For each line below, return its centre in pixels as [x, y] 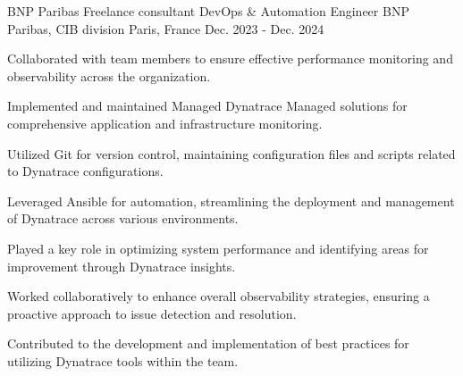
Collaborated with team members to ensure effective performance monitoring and [230, 58]
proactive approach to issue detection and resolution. [152, 313]
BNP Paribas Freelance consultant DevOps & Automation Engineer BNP [208, 11]
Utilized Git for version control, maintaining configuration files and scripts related [231, 153]
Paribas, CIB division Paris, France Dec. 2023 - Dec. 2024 [166, 28]
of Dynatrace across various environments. [123, 218]
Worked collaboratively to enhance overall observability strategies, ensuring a [219, 296]
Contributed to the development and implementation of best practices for [208, 343]
